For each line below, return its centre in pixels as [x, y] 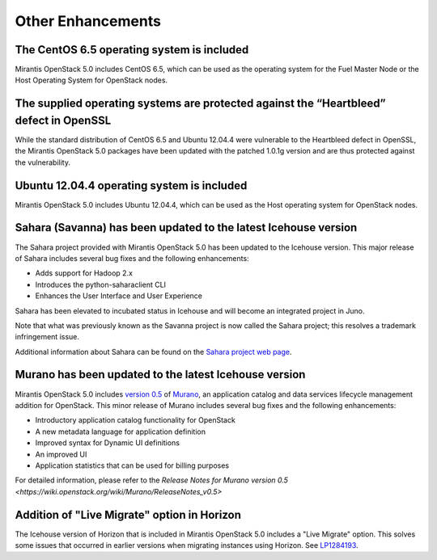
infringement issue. [47, 337]
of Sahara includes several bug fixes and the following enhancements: [132, 258]
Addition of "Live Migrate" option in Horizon [128, 514]
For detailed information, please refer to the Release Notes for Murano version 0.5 [152, 480]
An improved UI [61, 454]
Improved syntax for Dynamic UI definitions [107, 443]
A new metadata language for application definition [121, 432]
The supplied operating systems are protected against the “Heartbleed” [200, 104]
